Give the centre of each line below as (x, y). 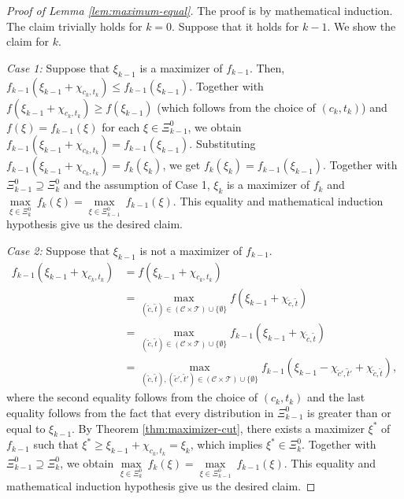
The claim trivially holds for (74, 26)
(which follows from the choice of (236, 107)
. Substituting (222, 144)
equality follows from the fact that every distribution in (140, 412)
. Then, (267, 67)
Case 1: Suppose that (58, 67)
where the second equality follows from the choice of (132, 397)
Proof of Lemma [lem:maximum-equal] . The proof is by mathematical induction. (200, 10)
